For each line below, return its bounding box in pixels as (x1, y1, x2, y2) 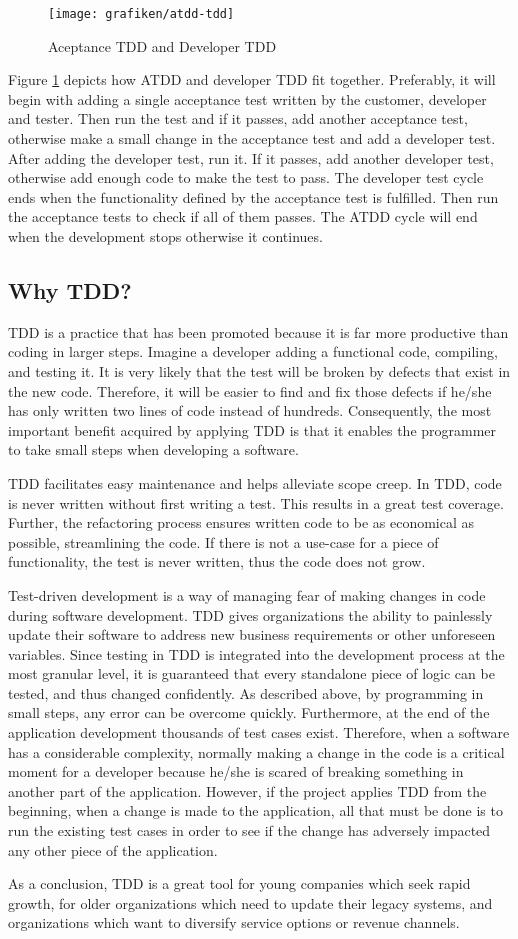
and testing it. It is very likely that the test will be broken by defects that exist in (8, 360, 511, 381)
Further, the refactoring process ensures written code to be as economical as (8, 512, 475, 533)
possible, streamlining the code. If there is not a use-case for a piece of (8, 531, 439, 552)
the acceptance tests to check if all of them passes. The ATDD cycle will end (8, 206, 478, 227)
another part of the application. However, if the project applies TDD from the (8, 780, 487, 801)
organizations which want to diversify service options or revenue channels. (8, 912, 460, 933)
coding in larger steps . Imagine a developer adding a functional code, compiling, (8, 341, 498, 362)
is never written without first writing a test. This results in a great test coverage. (8, 492, 504, 513)
